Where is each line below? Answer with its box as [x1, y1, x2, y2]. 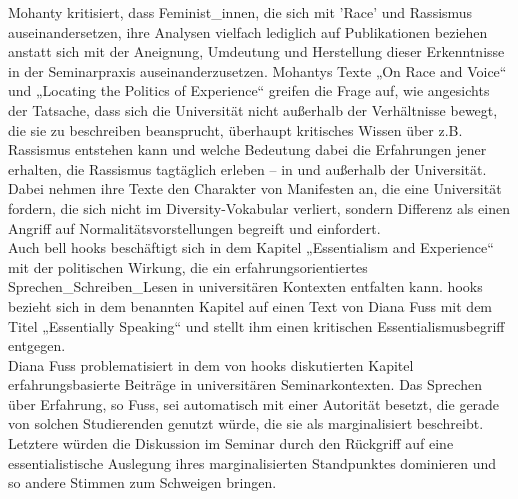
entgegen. [8, 335, 66, 356]
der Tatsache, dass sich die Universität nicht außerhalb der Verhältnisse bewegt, [8, 99, 498, 120]
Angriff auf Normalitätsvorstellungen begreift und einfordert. [8, 217, 381, 238]
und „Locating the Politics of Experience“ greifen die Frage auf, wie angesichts [8, 80, 490, 101]
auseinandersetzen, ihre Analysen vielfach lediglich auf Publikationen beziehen [8, 21, 488, 42]
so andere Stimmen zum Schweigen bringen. [8, 472, 277, 493]
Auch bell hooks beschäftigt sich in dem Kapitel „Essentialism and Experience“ [8, 237, 494, 258]
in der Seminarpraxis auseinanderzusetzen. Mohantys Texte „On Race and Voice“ [8, 60, 507, 81]
